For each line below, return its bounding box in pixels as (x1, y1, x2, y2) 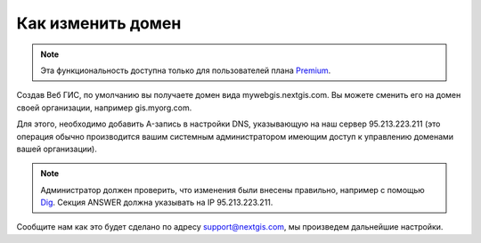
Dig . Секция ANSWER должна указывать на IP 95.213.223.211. (40, 197, 273, 208)
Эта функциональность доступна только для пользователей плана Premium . (40, 65, 331, 76)
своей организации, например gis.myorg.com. (16, 102, 192, 113)
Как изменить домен (16, 13, 182, 33)
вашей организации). (16, 143, 97, 154)
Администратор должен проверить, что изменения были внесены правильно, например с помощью (40, 184, 425, 195)
